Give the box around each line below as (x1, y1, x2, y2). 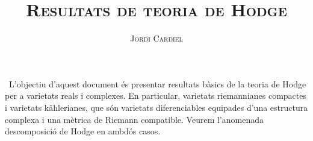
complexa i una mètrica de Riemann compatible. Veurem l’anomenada (5, 113, 264, 125)
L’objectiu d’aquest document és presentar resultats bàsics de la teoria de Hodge (8, 77, 306, 90)
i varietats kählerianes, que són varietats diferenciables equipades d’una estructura (5, 101, 308, 113)
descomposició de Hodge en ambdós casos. (5, 125, 161, 137)
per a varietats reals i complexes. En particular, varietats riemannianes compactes (5, 89, 307, 102)
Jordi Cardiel (130, 32, 183, 45)
